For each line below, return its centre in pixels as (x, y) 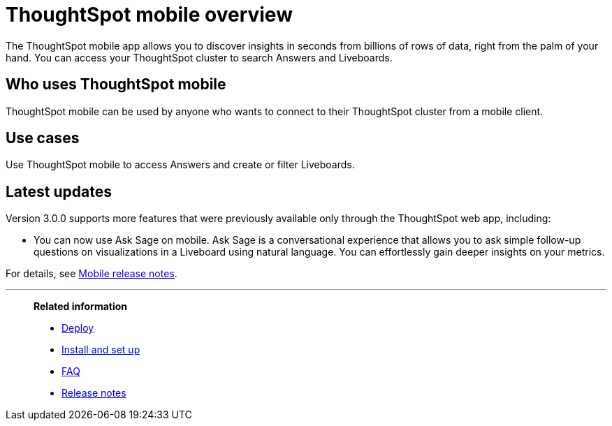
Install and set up (101, 350)
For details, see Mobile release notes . (92, 274)
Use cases (43, 138)
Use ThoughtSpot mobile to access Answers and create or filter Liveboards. (180, 165)
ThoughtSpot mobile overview (149, 15)
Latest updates (59, 191)
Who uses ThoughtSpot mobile (116, 85)
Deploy (78, 328)
